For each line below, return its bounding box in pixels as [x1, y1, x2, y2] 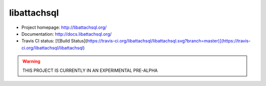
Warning [22, 59, 40, 64]
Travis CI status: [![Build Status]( [21, 38, 87, 44]
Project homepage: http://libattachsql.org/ [21, 24, 107, 30]
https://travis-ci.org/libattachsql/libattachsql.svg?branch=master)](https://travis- [87, 38, 251, 44]
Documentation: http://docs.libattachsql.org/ [21, 31, 112, 37]
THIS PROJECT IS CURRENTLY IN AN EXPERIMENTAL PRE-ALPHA [22, 67, 158, 73]
